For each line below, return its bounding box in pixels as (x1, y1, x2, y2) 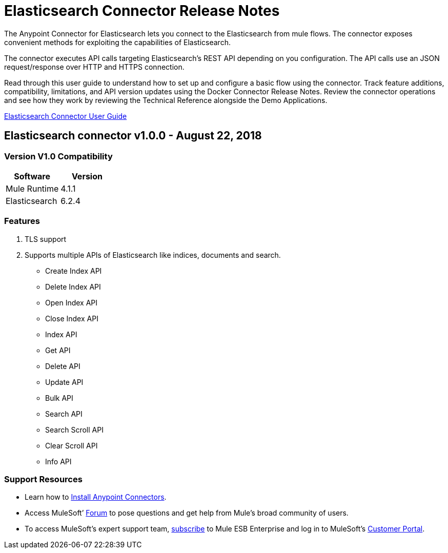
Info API (45, 457, 72, 466)
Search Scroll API (45, 425, 104, 434)
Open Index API (45, 298, 98, 307)
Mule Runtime (6, 183, 59, 194)
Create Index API (45, 266, 102, 275)
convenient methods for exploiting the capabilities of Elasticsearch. (4, 37, 231, 47)
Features (4, 216, 40, 227)
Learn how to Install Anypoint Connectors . (25, 493, 167, 502)
